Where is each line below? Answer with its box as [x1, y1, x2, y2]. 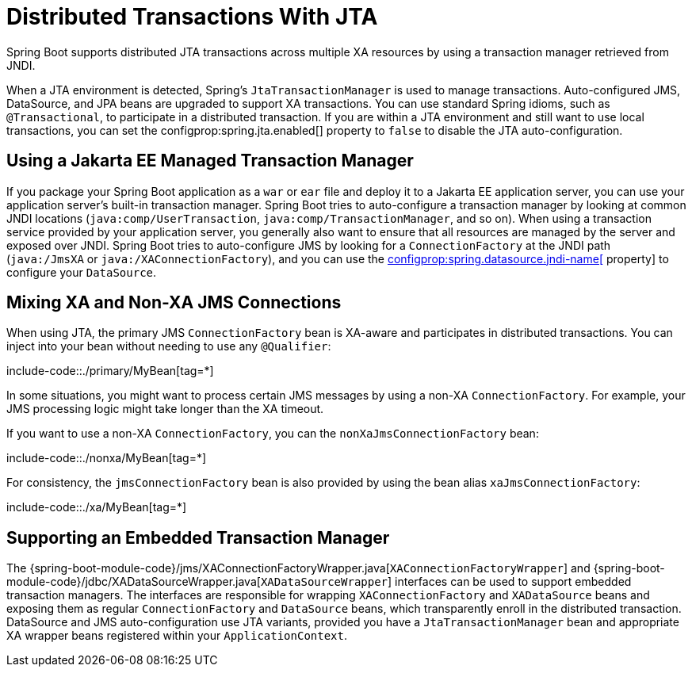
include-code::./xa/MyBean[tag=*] [6, 500, 187, 514]
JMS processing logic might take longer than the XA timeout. [6, 402, 324, 416]
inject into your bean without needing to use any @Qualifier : [6, 339, 331, 354]
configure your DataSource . [6, 265, 157, 279]
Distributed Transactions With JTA [6, 3, 378, 30]
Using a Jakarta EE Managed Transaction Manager [6, 151, 414, 171]
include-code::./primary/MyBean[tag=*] [6, 364, 214, 378]
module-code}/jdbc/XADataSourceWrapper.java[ [6, 575, 261, 589]
